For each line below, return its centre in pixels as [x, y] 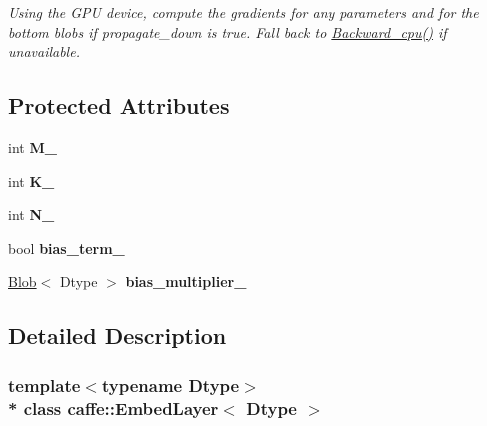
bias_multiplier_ [186, 281]
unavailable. [44, 51]
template [44, 384]
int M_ [32, 146]
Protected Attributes [119, 105]
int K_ [31, 180]
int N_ [31, 214]
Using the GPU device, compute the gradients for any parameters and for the [243, 12]
